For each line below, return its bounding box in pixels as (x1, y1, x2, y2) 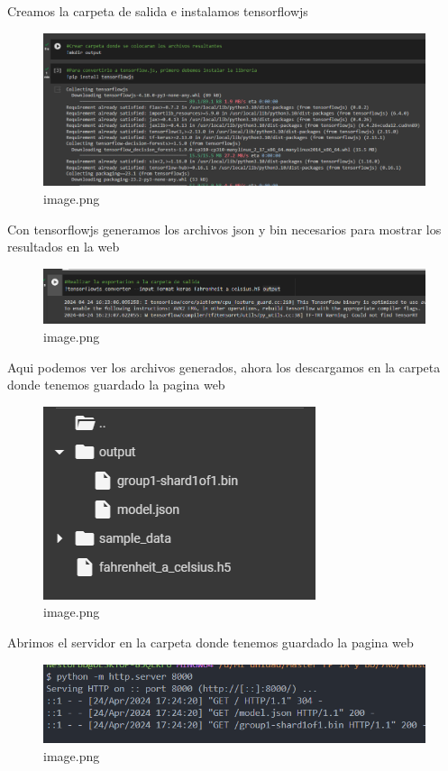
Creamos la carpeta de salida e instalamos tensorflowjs (7, 2, 308, 20)
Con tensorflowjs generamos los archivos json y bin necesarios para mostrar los (7, 219, 442, 238)
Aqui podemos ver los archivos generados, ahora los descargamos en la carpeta (7, 357, 441, 376)
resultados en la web (7, 237, 120, 256)
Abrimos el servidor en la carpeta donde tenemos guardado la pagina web (7, 633, 414, 652)
